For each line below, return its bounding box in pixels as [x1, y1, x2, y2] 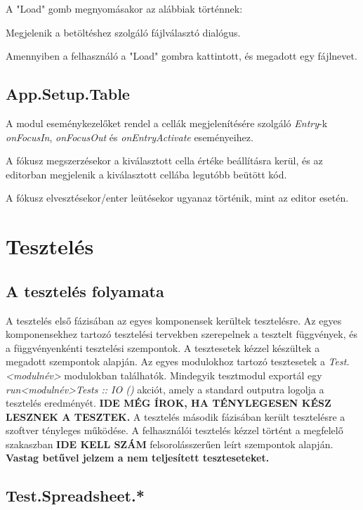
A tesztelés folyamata [6, 280, 164, 301]
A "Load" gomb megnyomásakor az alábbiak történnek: [6, 1, 243, 15]
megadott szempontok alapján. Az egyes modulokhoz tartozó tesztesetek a [6, 354, 325, 369]
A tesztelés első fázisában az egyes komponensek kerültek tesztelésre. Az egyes [6, 313, 342, 327]
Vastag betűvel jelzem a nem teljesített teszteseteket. [6, 450, 270, 465]
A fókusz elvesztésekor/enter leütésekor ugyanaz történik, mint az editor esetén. [6, 190, 349, 205]
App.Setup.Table [6, 83, 130, 105]
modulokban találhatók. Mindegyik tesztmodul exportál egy [64, 367, 322, 382]
